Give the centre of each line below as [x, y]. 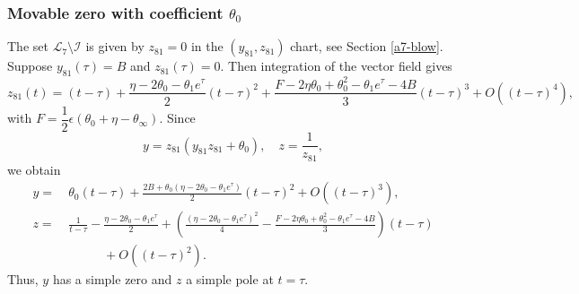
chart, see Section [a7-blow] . [367, 46]
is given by [115, 46]
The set [28, 46]
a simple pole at [230, 279]
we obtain [34, 169]
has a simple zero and [112, 279]
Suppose [30, 66]
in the [207, 46]
